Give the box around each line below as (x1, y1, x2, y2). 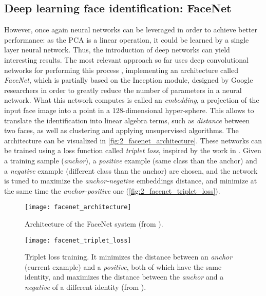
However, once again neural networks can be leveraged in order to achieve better (4, 24, 258, 35)
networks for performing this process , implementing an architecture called (4, 64, 238, 75)
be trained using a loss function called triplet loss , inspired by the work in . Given (4, 145, 261, 156)
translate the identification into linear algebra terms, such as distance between (4, 115, 250, 125)
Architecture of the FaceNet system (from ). (25, 218, 163, 229)
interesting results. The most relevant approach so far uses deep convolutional (4, 54, 249, 65)
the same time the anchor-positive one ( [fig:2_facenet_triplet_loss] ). (4, 185, 220, 196)
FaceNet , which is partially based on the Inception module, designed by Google (4, 75, 253, 85)
